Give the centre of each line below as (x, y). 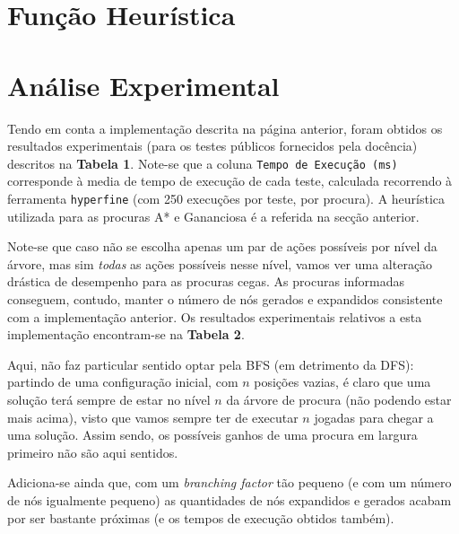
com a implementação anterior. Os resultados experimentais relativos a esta (215, 316)
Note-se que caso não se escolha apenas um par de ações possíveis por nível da (222, 246)
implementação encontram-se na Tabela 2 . (126, 334)
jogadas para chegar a (374, 417)
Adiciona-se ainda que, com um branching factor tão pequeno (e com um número (229, 482)
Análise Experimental (143, 85)
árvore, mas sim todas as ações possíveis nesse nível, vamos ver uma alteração (220, 263)
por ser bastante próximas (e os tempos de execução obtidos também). (201, 517)
